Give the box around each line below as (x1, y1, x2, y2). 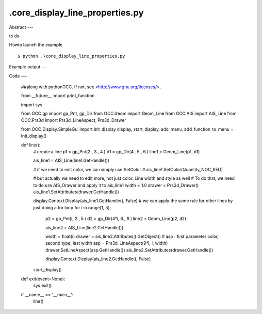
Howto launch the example (9, 42, 63, 48)
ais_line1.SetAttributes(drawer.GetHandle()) (33, 189, 119, 195)
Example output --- (9, 64, 48, 70)
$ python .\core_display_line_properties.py (17, 53, 126, 59)
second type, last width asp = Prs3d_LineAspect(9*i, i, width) (45, 240, 168, 246)
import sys (21, 102, 43, 108)
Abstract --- (9, 24, 33, 30)
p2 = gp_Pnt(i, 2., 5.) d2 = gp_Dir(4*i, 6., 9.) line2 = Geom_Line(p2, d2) (45, 216, 187, 221)
